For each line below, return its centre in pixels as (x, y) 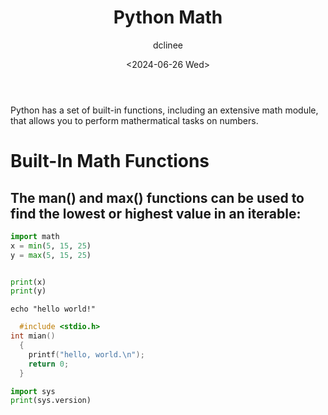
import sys (33, 391)
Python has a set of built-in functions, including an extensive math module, (164, 110)
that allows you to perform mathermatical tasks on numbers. (134, 120)
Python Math (168, 17)
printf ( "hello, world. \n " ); (86, 354)
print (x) (28, 282)
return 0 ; (49, 364)
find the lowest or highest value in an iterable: (156, 213)
